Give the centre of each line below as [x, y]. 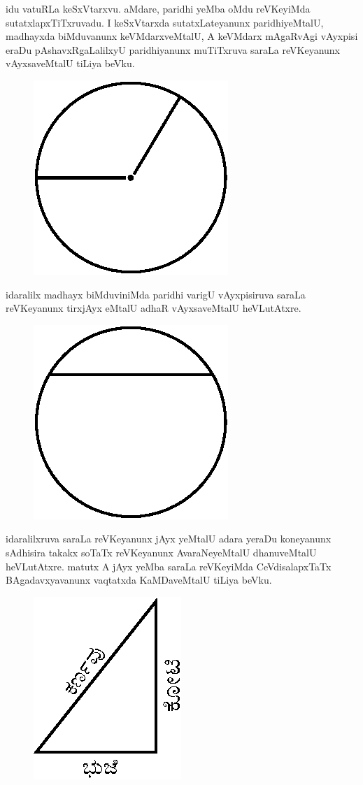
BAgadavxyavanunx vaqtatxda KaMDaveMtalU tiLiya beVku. [139, 580]
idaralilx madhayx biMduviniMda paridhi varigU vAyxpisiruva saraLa [156, 294]
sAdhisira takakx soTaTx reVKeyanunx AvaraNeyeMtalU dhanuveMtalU [161, 552]
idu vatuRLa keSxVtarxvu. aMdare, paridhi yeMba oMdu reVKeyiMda [158, 8]
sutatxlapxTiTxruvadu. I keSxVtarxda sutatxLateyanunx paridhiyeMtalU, [165, 22]
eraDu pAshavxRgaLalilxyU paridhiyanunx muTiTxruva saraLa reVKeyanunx [173, 49]
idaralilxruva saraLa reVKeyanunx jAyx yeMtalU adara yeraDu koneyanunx [169, 539]
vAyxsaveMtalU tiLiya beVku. [70, 63]
